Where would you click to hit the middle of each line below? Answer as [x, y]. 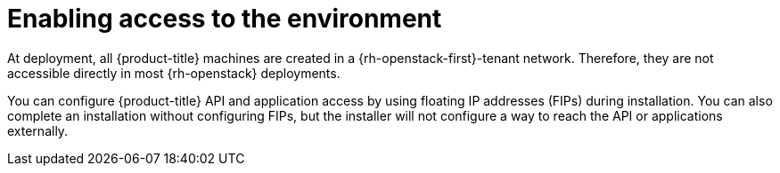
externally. [38, 130]
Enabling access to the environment [225, 19]
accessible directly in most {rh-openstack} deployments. [174, 73]
